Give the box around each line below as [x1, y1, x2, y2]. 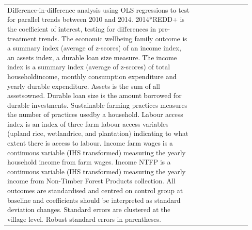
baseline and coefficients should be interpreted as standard [7, 195, 181, 205]
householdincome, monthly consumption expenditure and [7, 71, 177, 81]
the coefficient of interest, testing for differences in [7, 23, 156, 33]
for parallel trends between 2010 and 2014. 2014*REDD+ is [7, 14, 185, 24]
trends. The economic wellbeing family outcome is [38, 33, 187, 43]
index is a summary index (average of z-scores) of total [7, 62, 170, 72]
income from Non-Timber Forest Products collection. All [7, 176, 175, 186]
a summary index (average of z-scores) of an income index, [7, 43, 181, 53]
